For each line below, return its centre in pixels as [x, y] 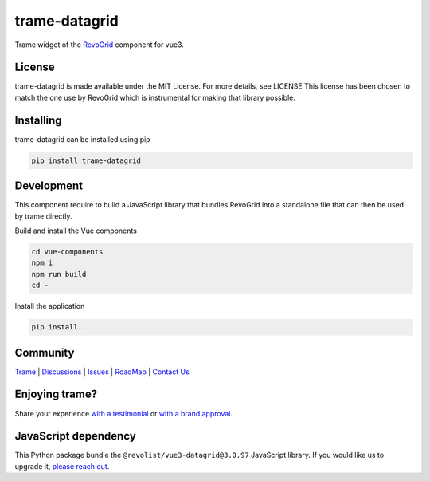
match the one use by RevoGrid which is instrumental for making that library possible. [155, 97]
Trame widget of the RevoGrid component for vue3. [100, 45]
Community [45, 352]
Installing [39, 120]
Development [49, 186]
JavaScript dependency [76, 436]
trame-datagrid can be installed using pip [82, 139]
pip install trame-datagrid [86, 160]
